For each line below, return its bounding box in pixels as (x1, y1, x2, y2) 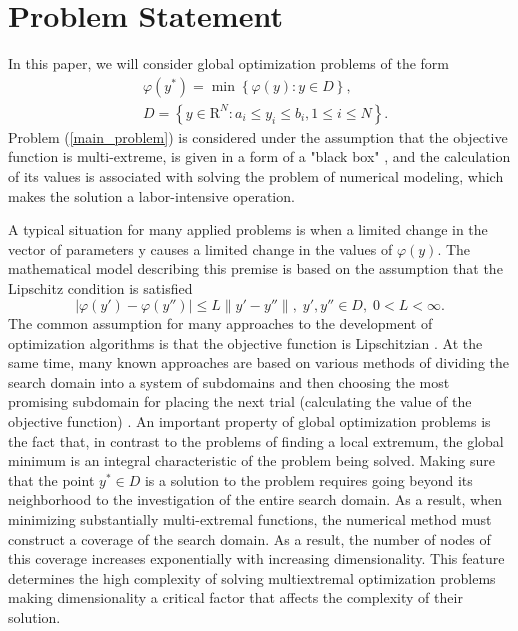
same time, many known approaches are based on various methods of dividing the (8, 352, 509, 373)
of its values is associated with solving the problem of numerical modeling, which (8, 165, 504, 186)
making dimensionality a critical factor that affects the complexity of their (8, 587, 463, 608)
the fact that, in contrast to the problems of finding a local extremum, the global (8, 430, 504, 451)
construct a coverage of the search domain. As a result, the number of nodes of (8, 528, 491, 549)
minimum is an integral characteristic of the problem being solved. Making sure (8, 450, 496, 471)
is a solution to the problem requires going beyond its (144, 469, 473, 490)
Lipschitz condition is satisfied (8, 277, 193, 298)
